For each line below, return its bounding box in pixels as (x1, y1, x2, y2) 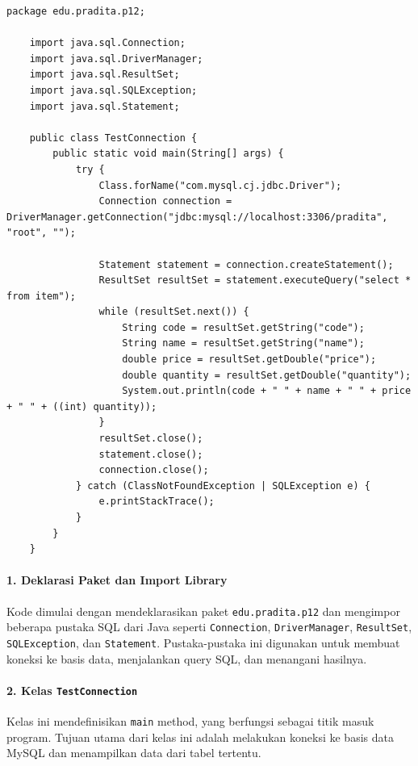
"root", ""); (6, 227, 76, 239)
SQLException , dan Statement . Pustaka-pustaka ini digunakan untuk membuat (6, 634, 400, 651)
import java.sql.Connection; (29, 37, 186, 49)
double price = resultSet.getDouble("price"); (122, 354, 377, 366)
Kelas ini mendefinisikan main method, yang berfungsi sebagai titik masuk (6, 713, 374, 729)
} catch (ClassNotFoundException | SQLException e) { (75, 479, 371, 492)
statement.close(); (98, 448, 203, 460)
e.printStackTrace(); (98, 496, 215, 508)
